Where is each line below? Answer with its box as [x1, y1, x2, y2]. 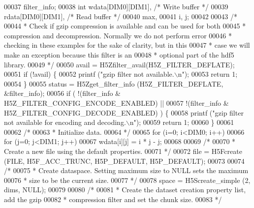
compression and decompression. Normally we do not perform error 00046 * [4, 30, 232, 40]
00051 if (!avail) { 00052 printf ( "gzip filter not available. [4, 69, 174, 79]
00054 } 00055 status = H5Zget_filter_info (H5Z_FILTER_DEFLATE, [4, 78, 223, 89]
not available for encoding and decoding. [4, 117, 126, 127]
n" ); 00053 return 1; [178, 69, 238, 79]
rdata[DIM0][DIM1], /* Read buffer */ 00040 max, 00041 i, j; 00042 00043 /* [4, 11, 237, 21]
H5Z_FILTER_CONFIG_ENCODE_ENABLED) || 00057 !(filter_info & [4, 97, 229, 108]
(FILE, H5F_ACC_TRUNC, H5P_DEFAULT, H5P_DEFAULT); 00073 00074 [4, 155, 245, 166]
